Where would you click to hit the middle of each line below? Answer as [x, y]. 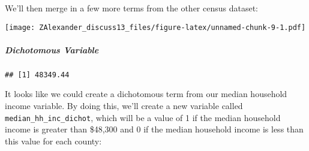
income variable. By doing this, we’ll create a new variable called [124, 106]
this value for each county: [53, 141]
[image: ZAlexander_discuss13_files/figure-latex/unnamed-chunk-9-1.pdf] [155, 27]
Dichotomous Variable [52, 49]
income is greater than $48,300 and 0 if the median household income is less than [154, 129]
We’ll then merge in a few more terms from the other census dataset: [132, 8]
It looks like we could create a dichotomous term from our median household [146, 94]
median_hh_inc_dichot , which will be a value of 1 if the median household [143, 117]
